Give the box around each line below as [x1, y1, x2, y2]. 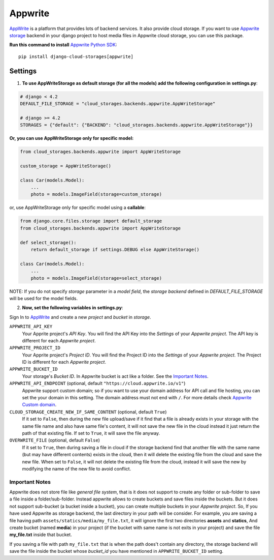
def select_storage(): [20, 240, 77, 245]
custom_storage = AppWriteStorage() [20, 163, 112, 169]
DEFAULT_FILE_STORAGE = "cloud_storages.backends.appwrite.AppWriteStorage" [20, 101, 216, 106]
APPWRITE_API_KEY [9, 323, 53, 330]
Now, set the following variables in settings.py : [22, 305, 123, 311]
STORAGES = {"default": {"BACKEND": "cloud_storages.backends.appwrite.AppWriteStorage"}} [20, 122, 253, 128]
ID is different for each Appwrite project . [22, 359, 107, 365]
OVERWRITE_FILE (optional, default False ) [9, 437, 100, 444]
